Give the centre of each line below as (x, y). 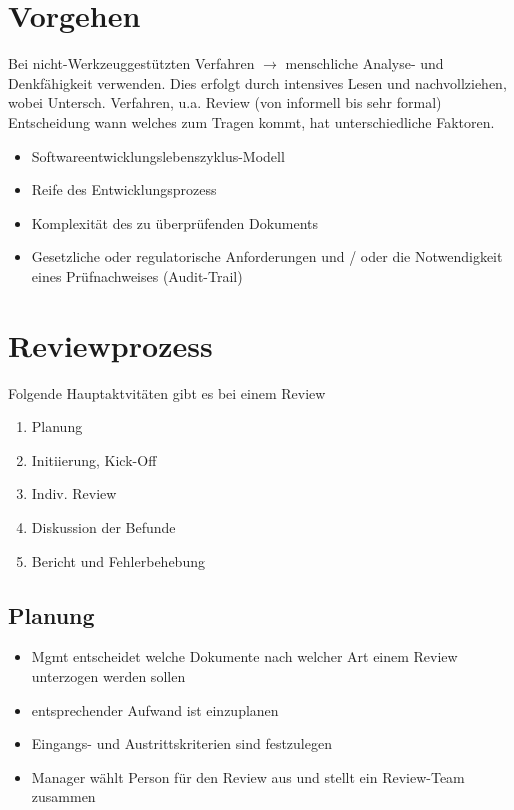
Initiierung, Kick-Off (94, 459)
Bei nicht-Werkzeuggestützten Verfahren (131, 63)
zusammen (63, 796)
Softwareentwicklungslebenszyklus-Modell (158, 155)
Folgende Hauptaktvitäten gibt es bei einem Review (167, 392)
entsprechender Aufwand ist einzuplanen (155, 709)
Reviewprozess (110, 344)
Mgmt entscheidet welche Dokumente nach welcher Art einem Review (244, 656)
